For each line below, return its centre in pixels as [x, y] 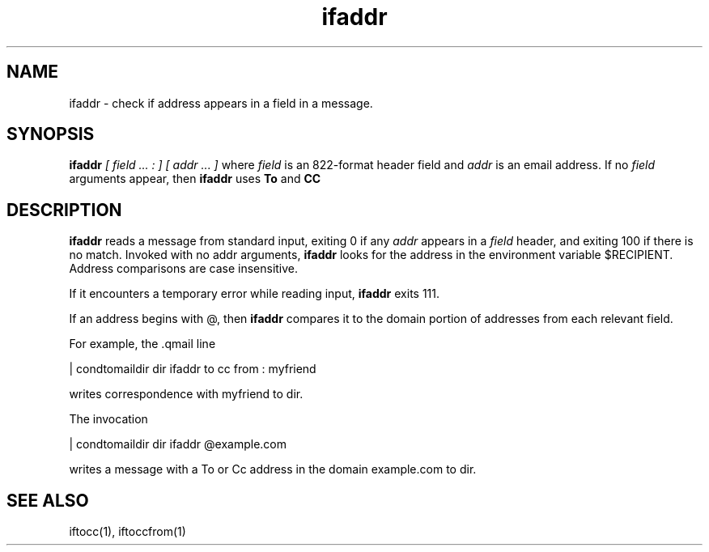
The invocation [108, 419]
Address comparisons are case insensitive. [184, 269]
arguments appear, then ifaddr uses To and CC [195, 179]
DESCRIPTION [64, 210]
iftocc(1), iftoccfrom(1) [127, 532]
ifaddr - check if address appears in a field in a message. [221, 103]
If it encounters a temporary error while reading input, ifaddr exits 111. [255, 294]
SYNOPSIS [51, 134]
